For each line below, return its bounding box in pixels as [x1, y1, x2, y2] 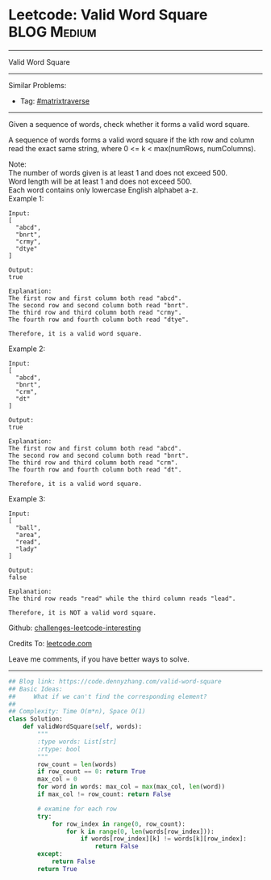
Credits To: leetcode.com [8, 638, 93, 648]
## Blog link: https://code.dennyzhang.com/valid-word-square [8, 677, 222, 685]
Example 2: [8, 344, 46, 353]
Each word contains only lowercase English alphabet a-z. [8, 184, 199, 195]
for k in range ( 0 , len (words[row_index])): [65, 827, 215, 836]
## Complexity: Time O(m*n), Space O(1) [8, 708, 147, 716]
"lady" [15, 544, 38, 553]
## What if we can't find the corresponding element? [8, 692, 207, 700]
